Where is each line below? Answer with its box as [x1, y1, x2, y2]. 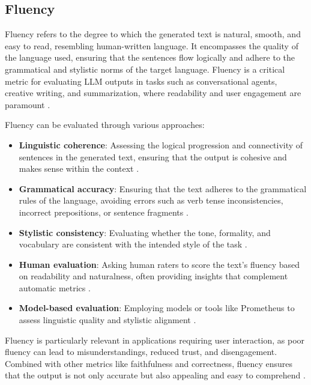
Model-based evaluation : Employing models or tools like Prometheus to [19, 302, 295, 314]
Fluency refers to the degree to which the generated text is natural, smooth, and [5, 28, 301, 40]
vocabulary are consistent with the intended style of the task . [19, 238, 247, 250]
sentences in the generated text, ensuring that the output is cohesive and [19, 150, 287, 163]
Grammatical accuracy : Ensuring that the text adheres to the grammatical [19, 182, 307, 195]
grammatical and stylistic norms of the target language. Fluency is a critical [5, 62, 285, 75]
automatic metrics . [19, 281, 91, 294]
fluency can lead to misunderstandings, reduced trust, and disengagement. [5, 345, 277, 358]
